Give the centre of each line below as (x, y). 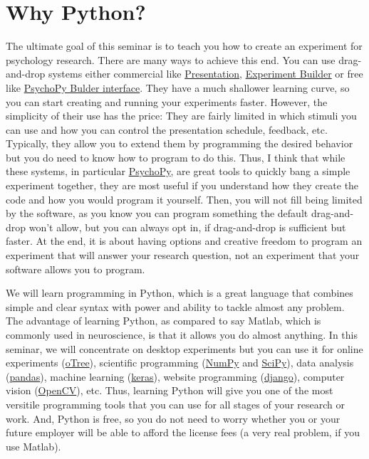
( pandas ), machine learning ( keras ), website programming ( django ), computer (175, 376)
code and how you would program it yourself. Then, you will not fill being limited (184, 199)
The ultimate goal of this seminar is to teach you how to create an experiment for (184, 46)
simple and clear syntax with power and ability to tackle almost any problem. (175, 306)
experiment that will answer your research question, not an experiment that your (183, 255)
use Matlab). (33, 446)
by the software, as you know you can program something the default (157, 213)
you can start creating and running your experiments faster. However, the (167, 101)
